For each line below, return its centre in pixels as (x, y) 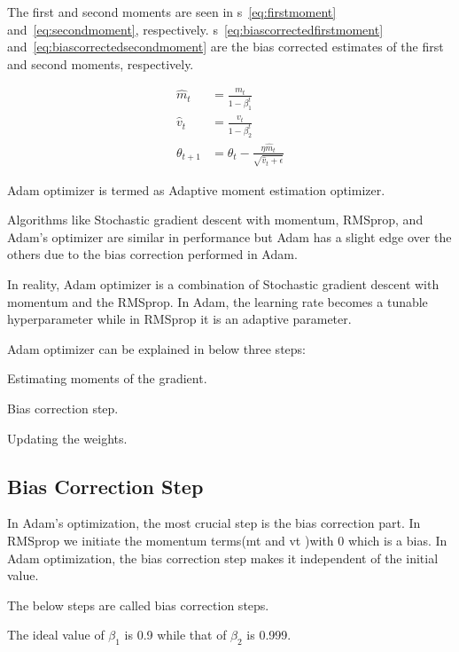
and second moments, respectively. (101, 63)
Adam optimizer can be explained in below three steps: (156, 348)
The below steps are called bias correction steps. (138, 605)
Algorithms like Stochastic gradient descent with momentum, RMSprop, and (215, 220)
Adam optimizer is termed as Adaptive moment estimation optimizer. (196, 189)
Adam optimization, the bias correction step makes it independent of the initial (223, 558)
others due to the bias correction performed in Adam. (152, 254)
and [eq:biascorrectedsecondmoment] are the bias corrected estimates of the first (226, 47)
